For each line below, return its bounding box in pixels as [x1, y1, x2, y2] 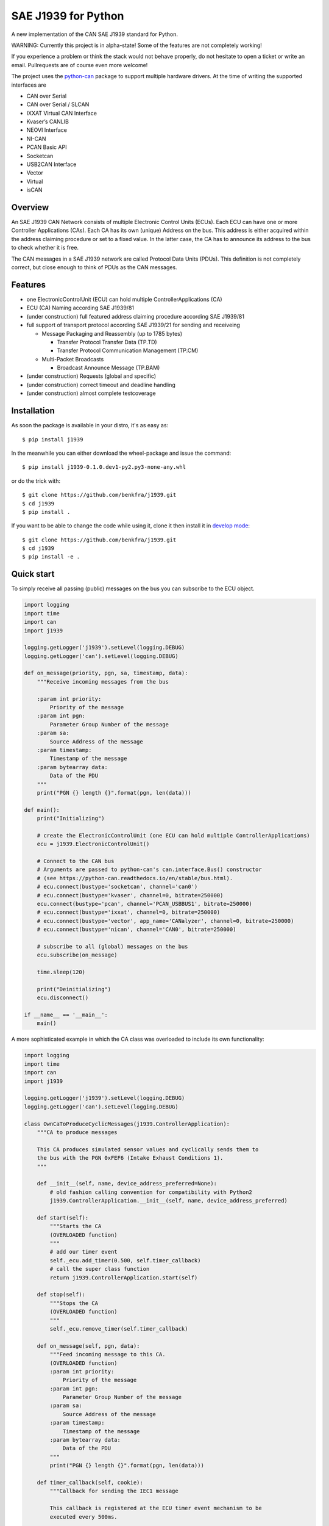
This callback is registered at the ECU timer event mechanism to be [49, 1505, 262, 1512]
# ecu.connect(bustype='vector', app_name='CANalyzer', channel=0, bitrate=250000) [37, 917, 294, 924]
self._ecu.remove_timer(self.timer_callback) [49, 1325, 188, 1332]
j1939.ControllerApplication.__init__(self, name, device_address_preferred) [49, 1197, 288, 1204]
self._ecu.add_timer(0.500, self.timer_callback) [49, 1257, 201, 1264]
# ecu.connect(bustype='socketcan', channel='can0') [37, 883, 198, 891]
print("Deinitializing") [37, 986, 111, 993]
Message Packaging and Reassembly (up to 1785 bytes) [41, 330, 183, 337]
